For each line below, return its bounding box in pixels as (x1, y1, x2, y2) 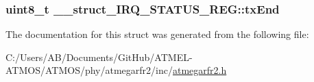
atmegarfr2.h (172, 63, 227, 77)
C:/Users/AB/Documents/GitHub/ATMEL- (5, 49, 193, 64)
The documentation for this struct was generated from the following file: (5, 27, 309, 41)
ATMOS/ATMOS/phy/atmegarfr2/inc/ (5, 63, 173, 77)
